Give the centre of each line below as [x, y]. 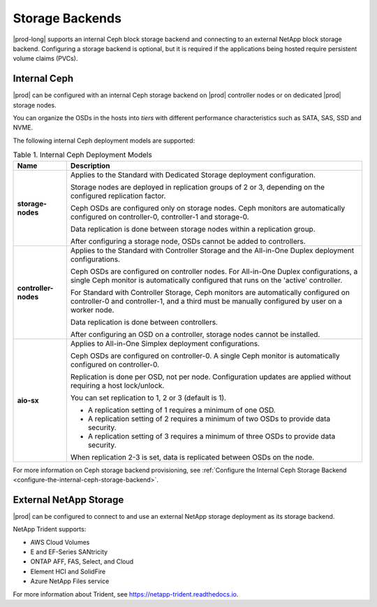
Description [90, 166]
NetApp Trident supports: [50, 529]
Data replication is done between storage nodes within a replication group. [193, 229]
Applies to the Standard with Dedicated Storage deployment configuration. [193, 175]
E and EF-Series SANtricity [69, 552]
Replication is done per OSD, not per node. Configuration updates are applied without [211, 376]
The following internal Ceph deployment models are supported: [104, 141]
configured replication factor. [118, 196]
